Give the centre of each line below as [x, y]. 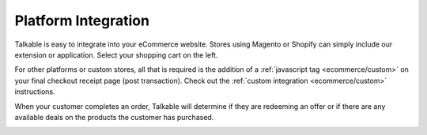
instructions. [35, 92]
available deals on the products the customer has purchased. [114, 117]
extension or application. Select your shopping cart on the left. [116, 54]
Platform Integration [82, 21]
